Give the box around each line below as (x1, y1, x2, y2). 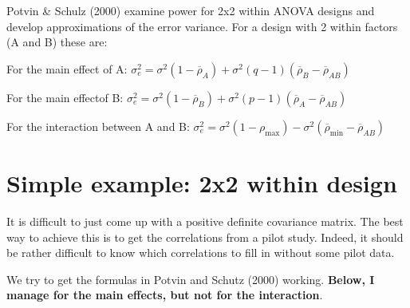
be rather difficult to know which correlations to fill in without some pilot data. (6, 244, 395, 261)
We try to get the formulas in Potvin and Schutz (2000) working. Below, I (6, 270, 375, 287)
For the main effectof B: (6, 89, 124, 105)
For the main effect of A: (6, 60, 128, 77)
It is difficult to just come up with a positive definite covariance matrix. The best (6, 212, 404, 229)
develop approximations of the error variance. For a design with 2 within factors (6, 18, 398, 34)
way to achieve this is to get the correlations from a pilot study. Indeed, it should (6, 228, 404, 245)
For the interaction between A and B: (6, 117, 190, 134)
